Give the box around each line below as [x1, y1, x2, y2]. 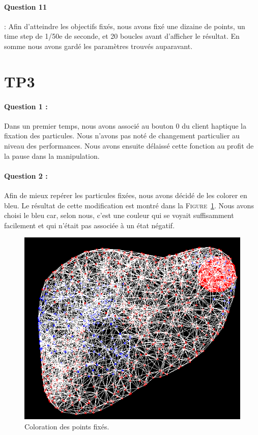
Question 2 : [4, 170, 48, 181]
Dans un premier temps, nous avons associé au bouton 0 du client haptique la [4, 120, 246, 131]
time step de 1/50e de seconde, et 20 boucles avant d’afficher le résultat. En [4, 31, 240, 41]
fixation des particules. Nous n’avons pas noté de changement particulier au [4, 130, 240, 141]
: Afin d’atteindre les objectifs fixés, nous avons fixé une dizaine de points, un [4, 20, 245, 31]
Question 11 [4, 1, 47, 12]
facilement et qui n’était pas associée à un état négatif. [4, 220, 175, 230]
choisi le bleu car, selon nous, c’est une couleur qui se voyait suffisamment [4, 210, 234, 221]
